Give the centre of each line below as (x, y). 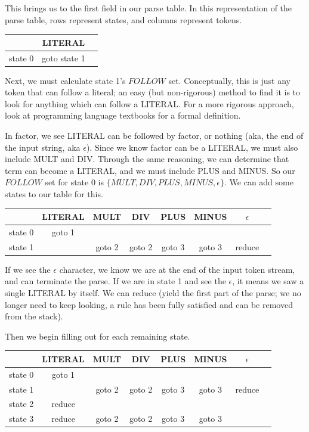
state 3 (21, 419)
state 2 (21, 404)
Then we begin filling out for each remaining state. (98, 336)
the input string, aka (43, 147)
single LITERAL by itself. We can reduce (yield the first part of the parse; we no (153, 293)
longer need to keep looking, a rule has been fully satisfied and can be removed (149, 304)
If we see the (28, 269)
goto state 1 (64, 58)
